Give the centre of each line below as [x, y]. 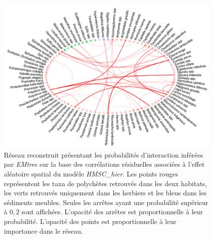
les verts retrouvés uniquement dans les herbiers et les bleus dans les [105, 193]
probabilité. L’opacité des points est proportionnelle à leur [90, 221]
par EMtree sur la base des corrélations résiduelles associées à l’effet [104, 164]
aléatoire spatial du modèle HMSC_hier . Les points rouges [91, 174]
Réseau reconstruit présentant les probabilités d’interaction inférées [104, 154]
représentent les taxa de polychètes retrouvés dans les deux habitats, [106, 183]
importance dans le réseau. [44, 231]
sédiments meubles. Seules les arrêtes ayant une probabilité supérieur [106, 202]
